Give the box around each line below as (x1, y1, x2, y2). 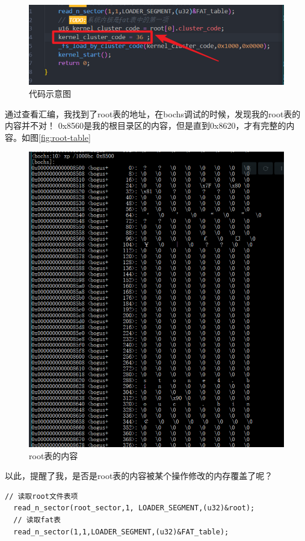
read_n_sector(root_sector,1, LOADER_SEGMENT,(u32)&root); (13, 504, 255, 513)
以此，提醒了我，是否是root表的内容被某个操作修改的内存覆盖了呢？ (5, 469, 273, 482)
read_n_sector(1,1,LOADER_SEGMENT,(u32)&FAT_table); (13, 527, 229, 536)
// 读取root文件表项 (5, 492, 78, 501)
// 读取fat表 (13, 516, 61, 525)
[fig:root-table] (39, 131, 91, 143)
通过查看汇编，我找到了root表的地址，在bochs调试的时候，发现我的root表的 (5, 107, 301, 120)
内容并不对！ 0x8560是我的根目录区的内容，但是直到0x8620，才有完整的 (5, 119, 286, 132)
